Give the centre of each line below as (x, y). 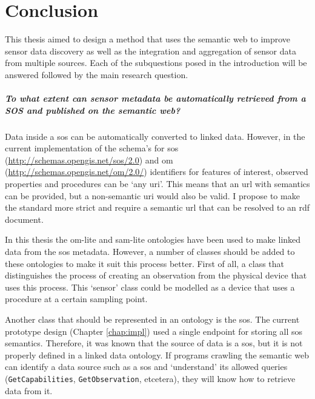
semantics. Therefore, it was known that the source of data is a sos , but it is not (154, 343)
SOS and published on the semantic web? (93, 110)
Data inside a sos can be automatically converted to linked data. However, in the (155, 136)
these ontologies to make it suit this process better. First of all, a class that (145, 263)
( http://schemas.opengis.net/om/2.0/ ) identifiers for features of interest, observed (157, 172)
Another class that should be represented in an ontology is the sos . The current (152, 319)
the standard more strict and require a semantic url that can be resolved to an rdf (157, 207)
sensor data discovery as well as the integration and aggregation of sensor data (151, 51)
